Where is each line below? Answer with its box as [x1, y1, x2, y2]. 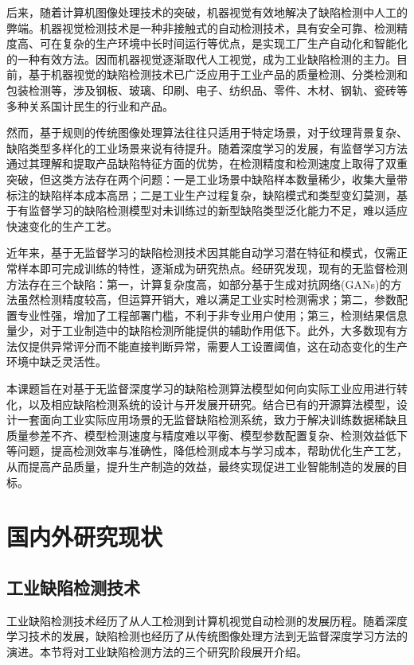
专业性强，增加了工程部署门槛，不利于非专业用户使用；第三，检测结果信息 [17, 306, 408, 323]
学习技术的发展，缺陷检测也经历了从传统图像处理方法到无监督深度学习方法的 [6, 628, 408, 644]
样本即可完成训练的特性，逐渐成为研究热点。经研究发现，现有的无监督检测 [17, 259, 408, 276]
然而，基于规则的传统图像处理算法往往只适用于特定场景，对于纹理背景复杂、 [6, 124, 408, 141]
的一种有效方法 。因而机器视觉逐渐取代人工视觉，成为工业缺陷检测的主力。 [6, 50, 396, 67]
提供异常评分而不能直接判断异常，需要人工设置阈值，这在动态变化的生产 [28, 337, 408, 354]
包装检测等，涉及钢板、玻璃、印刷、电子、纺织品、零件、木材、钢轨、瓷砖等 [6, 81, 408, 98]
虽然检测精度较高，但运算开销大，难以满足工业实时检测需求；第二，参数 [17, 291, 396, 308]
